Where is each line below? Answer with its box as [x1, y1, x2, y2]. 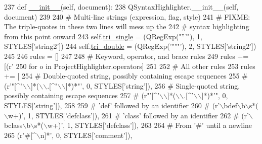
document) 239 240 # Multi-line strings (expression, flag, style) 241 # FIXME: [4, 11, 250, 22]
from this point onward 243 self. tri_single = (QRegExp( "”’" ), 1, [4, 31, 203, 41]
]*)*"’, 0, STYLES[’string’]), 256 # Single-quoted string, [65, 80, 240, 91]
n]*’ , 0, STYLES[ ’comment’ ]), [40, 129, 133, 140]
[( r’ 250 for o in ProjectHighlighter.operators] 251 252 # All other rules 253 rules [4, 60, 255, 71]
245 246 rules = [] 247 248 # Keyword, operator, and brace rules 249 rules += [4, 50, 249, 61]
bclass [4, 120, 23, 130]
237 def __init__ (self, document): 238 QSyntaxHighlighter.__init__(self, [4, 2, 239, 12]
